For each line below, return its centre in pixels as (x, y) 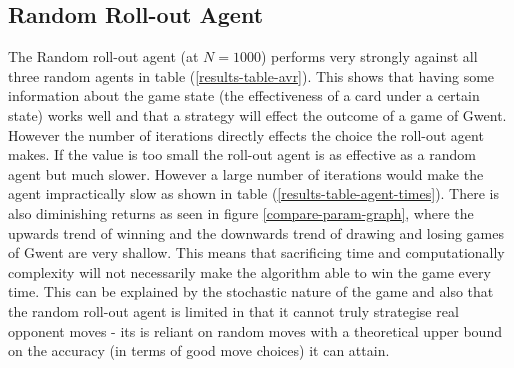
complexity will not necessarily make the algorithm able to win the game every (249, 271)
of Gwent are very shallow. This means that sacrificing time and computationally (256, 252)
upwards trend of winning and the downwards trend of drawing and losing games (256, 232)
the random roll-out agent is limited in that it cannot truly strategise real (233, 310)
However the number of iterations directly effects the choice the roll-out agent (246, 134)
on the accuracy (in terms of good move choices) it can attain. (199, 350)
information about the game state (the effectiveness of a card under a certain (244, 95)
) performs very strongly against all (369, 56)
